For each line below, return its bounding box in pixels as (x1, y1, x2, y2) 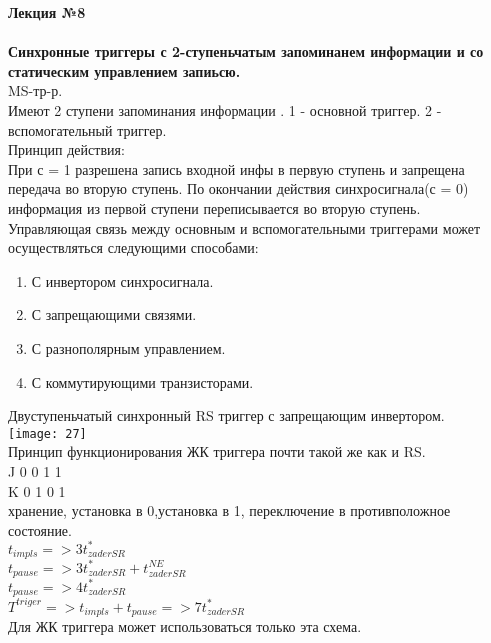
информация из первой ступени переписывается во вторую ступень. (8, 197, 421, 218)
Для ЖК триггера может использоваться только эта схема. (8, 616, 362, 637)
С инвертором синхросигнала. (31, 270, 214, 291)
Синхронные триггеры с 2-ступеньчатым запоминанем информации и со (8, 41, 484, 62)
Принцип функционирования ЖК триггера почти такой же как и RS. (8, 441, 426, 462)
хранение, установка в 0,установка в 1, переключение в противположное (8, 500, 451, 521)
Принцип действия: (8, 139, 125, 160)
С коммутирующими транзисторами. (31, 371, 254, 392)
